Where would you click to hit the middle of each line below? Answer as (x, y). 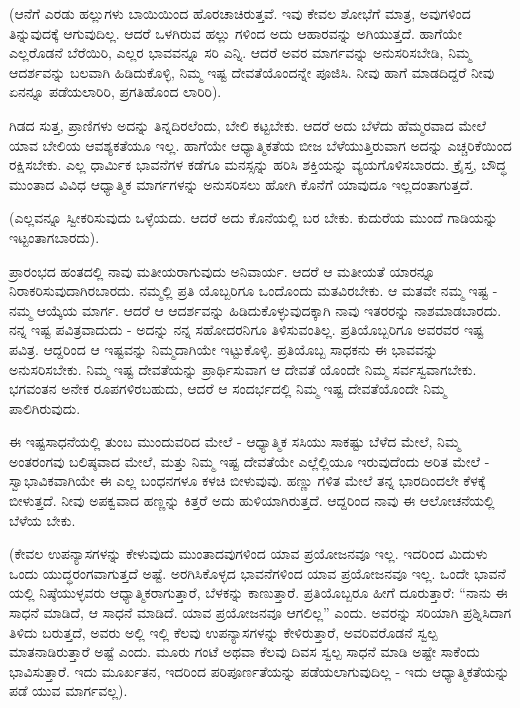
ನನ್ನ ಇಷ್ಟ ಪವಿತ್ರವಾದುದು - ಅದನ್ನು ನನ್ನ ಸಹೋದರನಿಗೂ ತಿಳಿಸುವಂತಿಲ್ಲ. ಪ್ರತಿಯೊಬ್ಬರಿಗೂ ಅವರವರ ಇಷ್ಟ (246, 329)
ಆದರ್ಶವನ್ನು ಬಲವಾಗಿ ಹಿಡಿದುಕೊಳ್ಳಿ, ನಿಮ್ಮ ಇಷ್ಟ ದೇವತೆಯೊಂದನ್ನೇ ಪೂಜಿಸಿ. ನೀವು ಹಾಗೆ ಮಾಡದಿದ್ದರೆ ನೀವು (252, 71)
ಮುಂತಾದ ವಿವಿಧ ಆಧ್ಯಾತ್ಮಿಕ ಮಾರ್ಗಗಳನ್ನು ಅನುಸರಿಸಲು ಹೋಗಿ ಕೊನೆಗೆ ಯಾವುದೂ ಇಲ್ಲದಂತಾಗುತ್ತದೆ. (241, 183)
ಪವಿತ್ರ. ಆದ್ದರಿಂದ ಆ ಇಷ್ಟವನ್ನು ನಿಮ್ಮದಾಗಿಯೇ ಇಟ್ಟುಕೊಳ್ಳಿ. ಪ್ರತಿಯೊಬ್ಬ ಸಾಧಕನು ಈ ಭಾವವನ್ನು (224, 348)
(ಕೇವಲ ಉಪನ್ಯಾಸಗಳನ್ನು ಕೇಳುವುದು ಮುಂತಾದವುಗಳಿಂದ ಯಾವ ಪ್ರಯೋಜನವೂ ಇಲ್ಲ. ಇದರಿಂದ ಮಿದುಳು (248, 553)
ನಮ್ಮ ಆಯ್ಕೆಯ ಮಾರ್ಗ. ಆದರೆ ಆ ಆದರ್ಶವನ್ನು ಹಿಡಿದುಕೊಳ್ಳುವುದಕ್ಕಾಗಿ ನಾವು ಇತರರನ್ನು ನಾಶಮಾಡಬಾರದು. (255, 309)
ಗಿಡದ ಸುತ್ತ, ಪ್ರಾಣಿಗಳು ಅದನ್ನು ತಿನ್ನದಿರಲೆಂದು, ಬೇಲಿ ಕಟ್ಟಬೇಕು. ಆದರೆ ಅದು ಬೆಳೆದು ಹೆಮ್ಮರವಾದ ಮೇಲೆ (247, 124)
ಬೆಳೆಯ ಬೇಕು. (42, 519)
